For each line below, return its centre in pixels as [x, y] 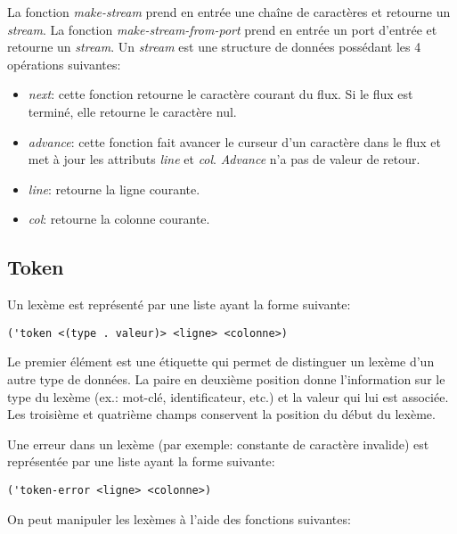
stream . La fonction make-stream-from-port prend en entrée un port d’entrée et [222, 29]
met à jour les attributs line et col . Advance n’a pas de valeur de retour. [224, 159]
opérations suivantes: [64, 64]
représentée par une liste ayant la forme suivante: [141, 461]
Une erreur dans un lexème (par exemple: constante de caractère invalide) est [218, 444]
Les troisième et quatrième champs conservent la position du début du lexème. [221, 414]
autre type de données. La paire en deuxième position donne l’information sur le [226, 378]
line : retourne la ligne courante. [114, 189]
